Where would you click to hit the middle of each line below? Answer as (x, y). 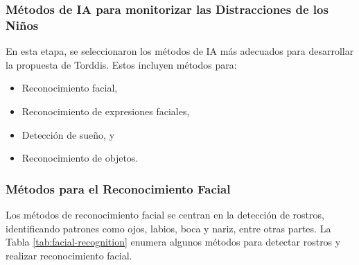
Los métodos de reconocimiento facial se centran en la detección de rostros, (165, 214)
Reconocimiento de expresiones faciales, (106, 111)
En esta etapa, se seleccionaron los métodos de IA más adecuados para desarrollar (180, 51)
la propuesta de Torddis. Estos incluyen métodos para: (121, 64)
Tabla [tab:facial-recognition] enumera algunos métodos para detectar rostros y (173, 242)
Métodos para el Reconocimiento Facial (118, 188)
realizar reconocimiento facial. (69, 255)
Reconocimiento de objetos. (80, 158)
